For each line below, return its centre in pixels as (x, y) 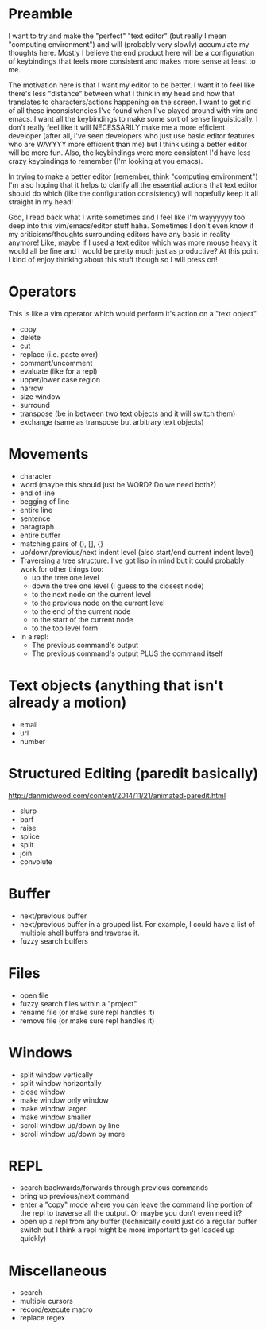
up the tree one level (65, 577)
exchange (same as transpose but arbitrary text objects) (112, 421)
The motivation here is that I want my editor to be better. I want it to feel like (132, 85)
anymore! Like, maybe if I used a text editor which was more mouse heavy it (133, 242)
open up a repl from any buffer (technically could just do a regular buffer (138, 1222)
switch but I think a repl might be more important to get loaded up (127, 1230)
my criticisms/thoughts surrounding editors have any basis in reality (119, 234)
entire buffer (40, 535)
